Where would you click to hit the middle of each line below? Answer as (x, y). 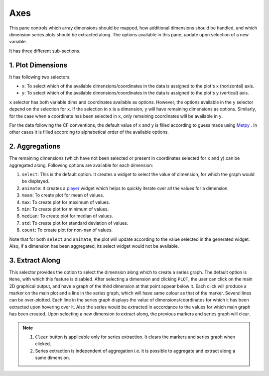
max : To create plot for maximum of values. (66, 202)
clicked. (43, 344)
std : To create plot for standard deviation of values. (75, 223)
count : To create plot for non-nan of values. (67, 230)
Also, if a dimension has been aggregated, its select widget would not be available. (94, 246)
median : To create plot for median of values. (67, 216)
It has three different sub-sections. (45, 51)
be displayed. (36, 181)
